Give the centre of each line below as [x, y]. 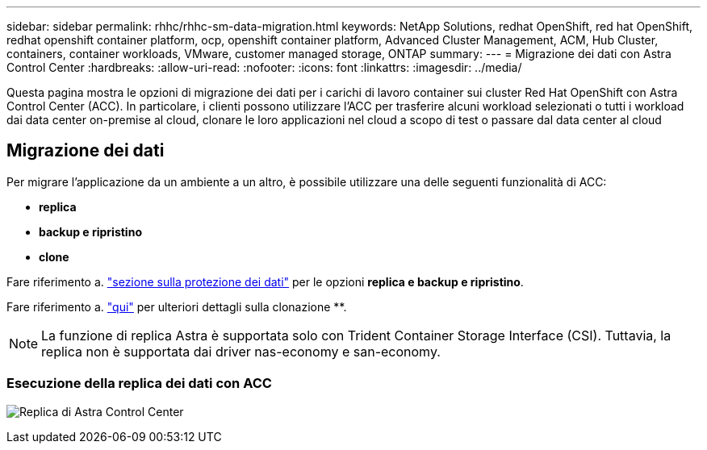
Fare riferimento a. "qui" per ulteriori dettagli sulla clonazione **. [177, 306]
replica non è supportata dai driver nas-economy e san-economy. [241, 351]
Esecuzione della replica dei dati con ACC [139, 383]
